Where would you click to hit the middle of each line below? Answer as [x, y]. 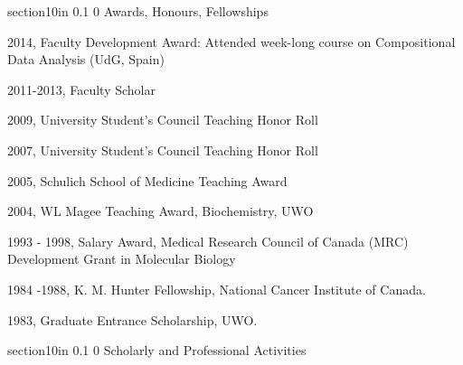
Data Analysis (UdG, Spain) [86, 59]
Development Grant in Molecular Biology [122, 259]
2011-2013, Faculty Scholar [81, 89]
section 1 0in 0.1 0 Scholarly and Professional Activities [157, 350]
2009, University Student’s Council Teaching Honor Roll [163, 120]
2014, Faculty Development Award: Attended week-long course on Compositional [231, 41]
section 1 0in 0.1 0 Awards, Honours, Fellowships [138, 11]
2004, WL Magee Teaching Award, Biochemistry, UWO [161, 211]
